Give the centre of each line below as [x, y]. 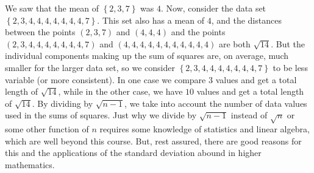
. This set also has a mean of [151, 20]
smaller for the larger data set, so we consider [90, 67]
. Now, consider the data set [214, 8]
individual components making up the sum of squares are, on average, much [147, 56]
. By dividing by [62, 103]
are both [234, 43]
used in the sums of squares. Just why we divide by [101, 115]
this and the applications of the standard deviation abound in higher [133, 153]
